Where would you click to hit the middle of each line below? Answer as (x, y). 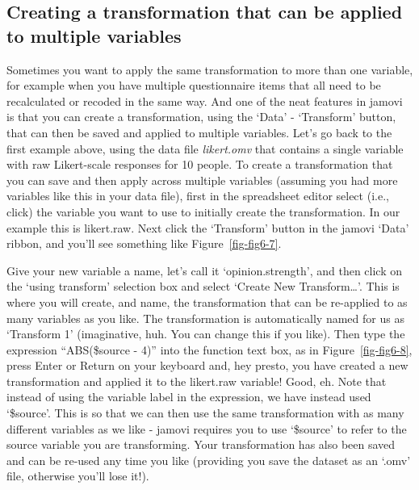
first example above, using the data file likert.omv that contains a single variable (205, 148)
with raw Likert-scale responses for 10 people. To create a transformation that (200, 164)
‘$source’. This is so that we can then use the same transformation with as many (205, 413)
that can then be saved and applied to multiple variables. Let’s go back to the (199, 132)
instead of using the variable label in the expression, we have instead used (189, 397)
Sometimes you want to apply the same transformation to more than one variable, (210, 69)
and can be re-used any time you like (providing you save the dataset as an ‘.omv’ (209, 460)
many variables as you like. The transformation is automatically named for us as (205, 318)
